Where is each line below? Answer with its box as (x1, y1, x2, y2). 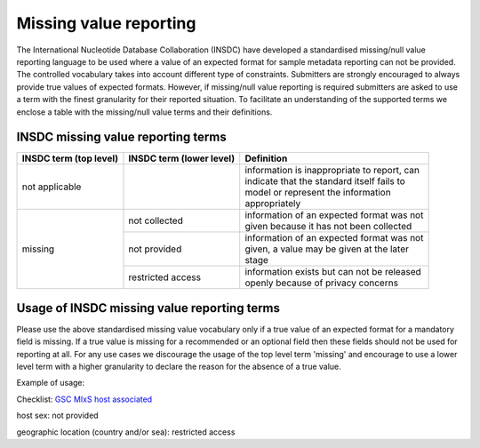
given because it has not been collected (244, 220, 412, 233)
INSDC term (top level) (21, 152, 119, 164)
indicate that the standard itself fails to (244, 175, 406, 188)
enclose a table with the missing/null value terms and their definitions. (16, 107, 273, 117)
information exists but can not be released (244, 266, 421, 278)
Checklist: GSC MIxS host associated (16, 394, 153, 404)
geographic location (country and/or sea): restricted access (16, 427, 236, 437)
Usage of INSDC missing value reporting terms (16, 300, 280, 316)
